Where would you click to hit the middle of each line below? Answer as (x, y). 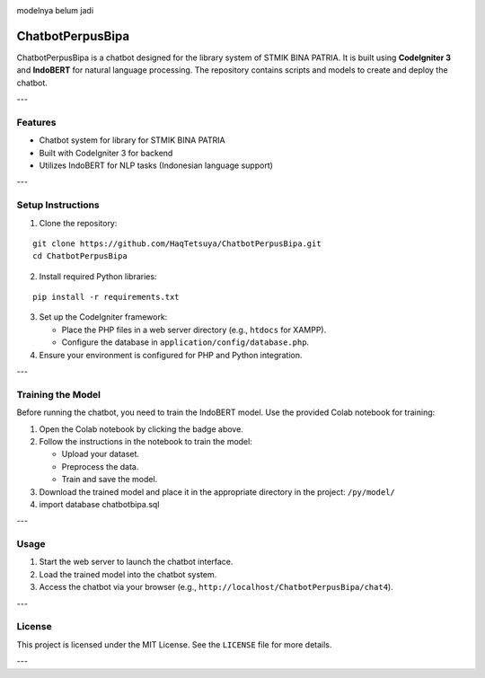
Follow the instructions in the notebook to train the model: (146, 441)
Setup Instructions (58, 205)
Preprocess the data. (100, 466)
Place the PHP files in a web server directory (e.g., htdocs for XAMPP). (194, 330)
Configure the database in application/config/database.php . (185, 342)
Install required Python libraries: (98, 276)
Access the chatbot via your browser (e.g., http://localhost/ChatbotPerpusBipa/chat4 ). (216, 587)
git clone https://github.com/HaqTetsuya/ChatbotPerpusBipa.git (177, 243)
